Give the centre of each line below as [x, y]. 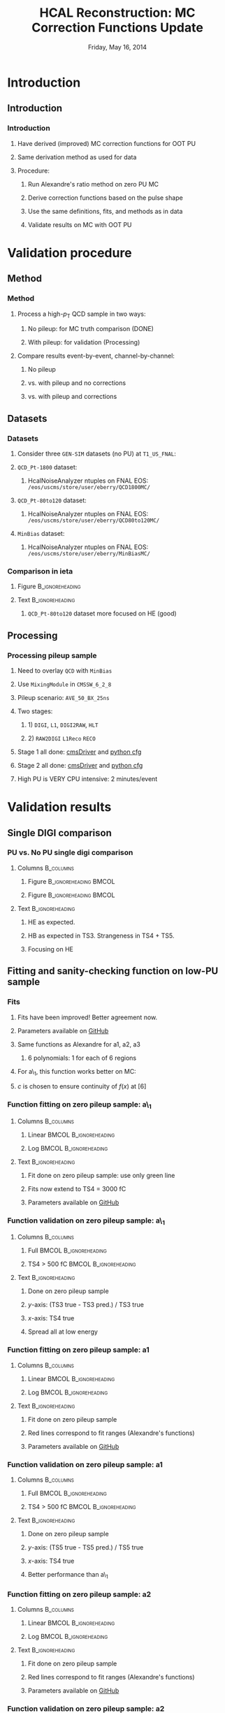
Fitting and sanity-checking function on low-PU [113, 971]
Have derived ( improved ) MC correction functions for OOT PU [107, 143]
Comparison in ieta [40, 571]
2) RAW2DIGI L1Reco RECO [61, 738]
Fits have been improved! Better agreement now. [87, 1017]
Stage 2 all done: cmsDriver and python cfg [80, 765]
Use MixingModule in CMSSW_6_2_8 [64, 684]
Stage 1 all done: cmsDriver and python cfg [79, 752]
